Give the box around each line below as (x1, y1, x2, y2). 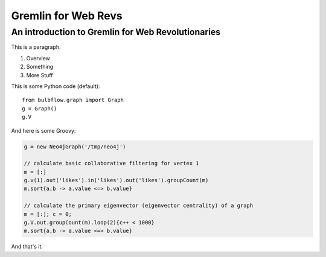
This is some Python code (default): (11, 82, 100, 90)
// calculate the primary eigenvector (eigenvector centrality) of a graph (24, 202, 254, 209)
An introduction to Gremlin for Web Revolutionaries (11, 27, 221, 37)
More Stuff (26, 71, 53, 78)
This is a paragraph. (11, 43, 61, 51)
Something (26, 63, 54, 71)
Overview (26, 54, 51, 62)
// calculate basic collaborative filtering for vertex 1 (24, 160, 199, 167)
